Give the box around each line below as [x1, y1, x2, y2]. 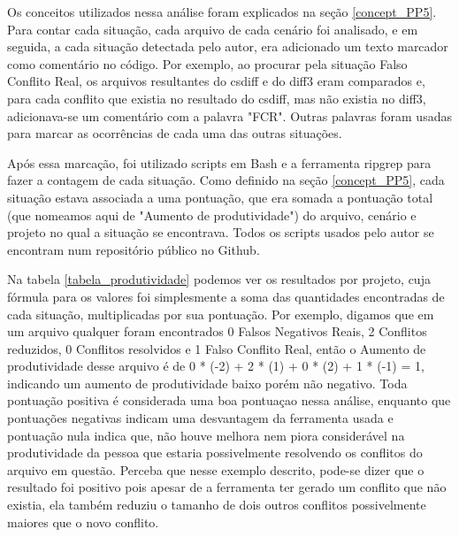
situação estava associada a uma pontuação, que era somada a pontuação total [7, 188, 433, 206]
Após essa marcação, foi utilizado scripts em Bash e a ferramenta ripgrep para [7, 153, 432, 172]
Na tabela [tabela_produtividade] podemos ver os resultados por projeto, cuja [7, 270, 431, 288]
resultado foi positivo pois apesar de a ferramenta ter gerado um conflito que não [7, 478, 447, 496]
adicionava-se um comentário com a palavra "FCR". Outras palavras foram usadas [7, 106, 452, 125]
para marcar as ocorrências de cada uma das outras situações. [7, 124, 342, 142]
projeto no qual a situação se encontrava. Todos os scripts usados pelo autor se [7, 223, 434, 242]
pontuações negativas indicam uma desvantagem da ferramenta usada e [7, 409, 394, 427]
